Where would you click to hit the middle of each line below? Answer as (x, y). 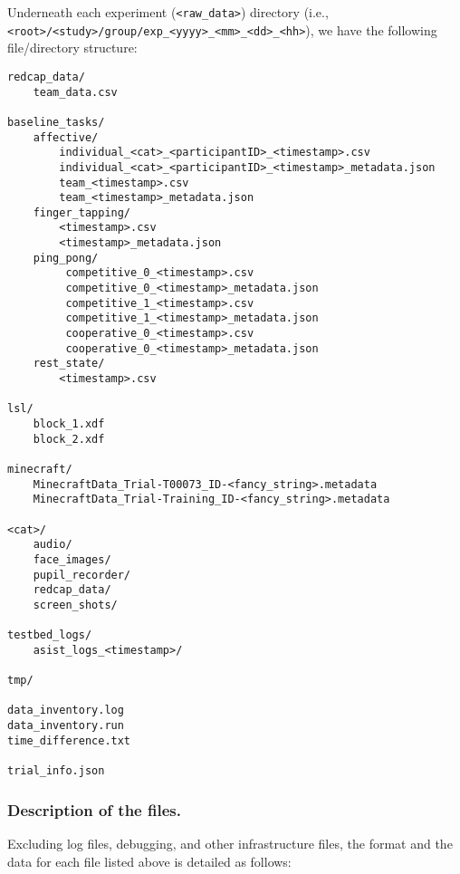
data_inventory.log (66, 711)
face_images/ (72, 559)
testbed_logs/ (50, 635)
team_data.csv (75, 92)
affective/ (66, 137)
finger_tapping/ (82, 212)
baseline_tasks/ (56, 122)
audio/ (53, 545)
